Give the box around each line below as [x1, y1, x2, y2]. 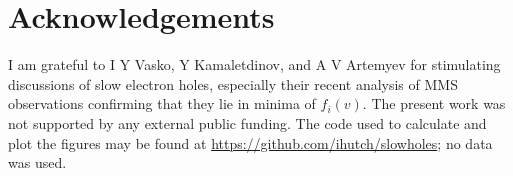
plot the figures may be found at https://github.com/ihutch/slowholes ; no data [8, 132, 493, 153]
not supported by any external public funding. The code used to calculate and [8, 112, 487, 133]
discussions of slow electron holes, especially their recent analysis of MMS [8, 73, 458, 94]
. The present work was [362, 93, 506, 114]
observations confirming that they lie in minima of [8, 93, 316, 114]
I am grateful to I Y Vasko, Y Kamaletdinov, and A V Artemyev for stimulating [8, 54, 501, 75]
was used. [8, 152, 67, 173]
